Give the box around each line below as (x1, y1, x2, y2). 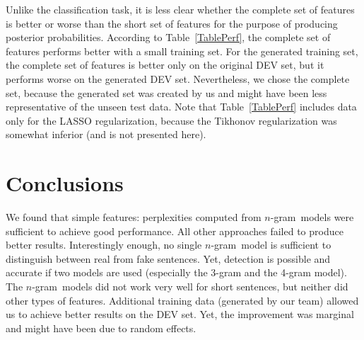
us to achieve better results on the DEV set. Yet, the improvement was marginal (6, 307, 354, 322)
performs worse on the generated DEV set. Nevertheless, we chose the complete (6, 71, 350, 86)
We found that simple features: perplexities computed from (6, 210, 262, 225)
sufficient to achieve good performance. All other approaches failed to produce (6, 223, 344, 238)
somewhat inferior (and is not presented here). (6, 127, 206, 142)
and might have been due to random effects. (6, 320, 196, 335)
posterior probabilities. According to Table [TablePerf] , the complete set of (6, 30, 331, 45)
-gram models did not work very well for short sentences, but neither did (32, 279, 348, 294)
